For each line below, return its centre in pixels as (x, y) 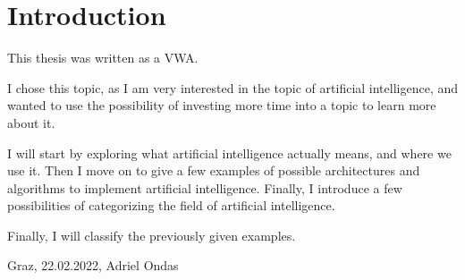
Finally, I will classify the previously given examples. (152, 235)
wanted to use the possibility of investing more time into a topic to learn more (222, 105)
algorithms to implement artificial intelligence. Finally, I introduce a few (205, 187)
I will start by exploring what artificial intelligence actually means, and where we (229, 153)
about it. (31, 122)
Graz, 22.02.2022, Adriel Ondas (93, 265)
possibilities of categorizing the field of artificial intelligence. (171, 205)
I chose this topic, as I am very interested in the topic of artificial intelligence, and (232, 87)
